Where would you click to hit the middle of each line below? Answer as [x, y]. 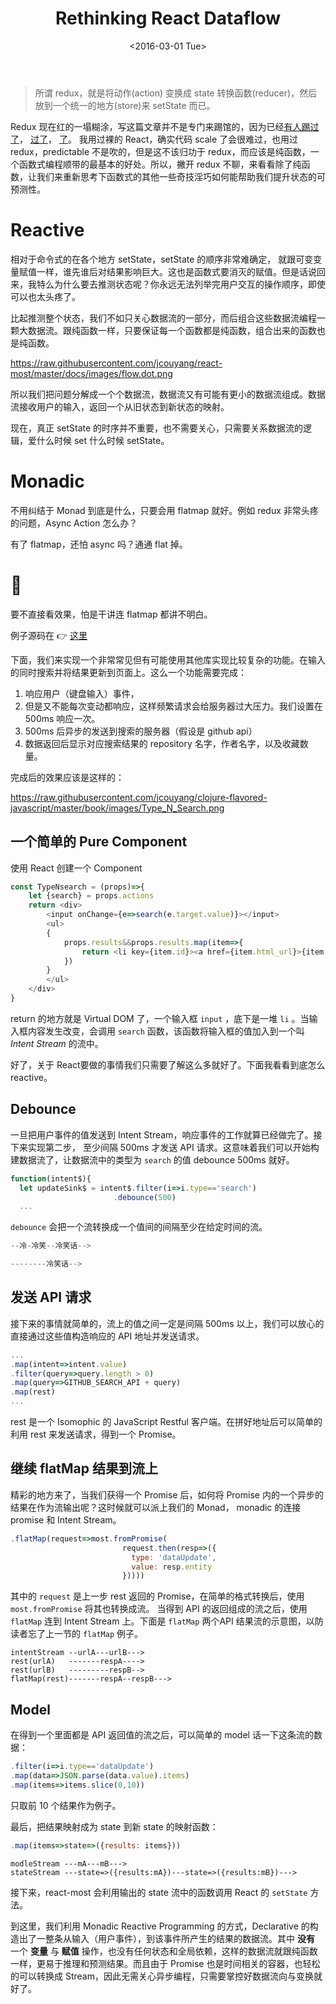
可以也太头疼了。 [45, 296]
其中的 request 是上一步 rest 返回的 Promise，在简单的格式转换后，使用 [157, 1596]
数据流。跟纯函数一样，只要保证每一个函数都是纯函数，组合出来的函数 [172, 330]
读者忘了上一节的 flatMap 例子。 [76, 1634]
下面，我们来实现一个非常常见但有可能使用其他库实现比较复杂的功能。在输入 [168, 659]
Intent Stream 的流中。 [57, 1043]
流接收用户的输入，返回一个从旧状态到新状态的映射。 [120, 406]
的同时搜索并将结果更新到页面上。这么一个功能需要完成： [128, 672]
